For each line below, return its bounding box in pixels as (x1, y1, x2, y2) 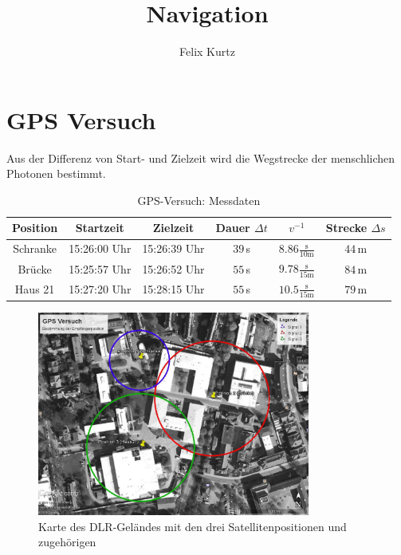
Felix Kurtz (179, 43, 235, 60)
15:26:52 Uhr (142, 260, 205, 277)
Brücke (18, 260, 52, 277)
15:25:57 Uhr (69, 260, 132, 277)
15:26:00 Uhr (69, 240, 132, 257)
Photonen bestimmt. (6, 165, 106, 182)
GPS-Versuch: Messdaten (137, 191, 261, 208)
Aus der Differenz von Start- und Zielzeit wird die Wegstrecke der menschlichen (6, 149, 395, 166)
